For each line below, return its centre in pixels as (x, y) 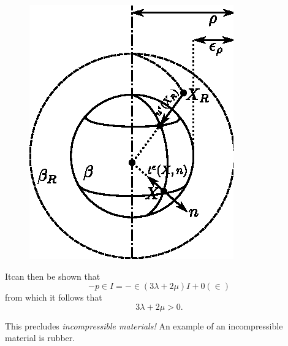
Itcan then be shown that (53, 276)
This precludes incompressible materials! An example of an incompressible (144, 325)
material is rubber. (40, 338)
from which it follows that (54, 297)
